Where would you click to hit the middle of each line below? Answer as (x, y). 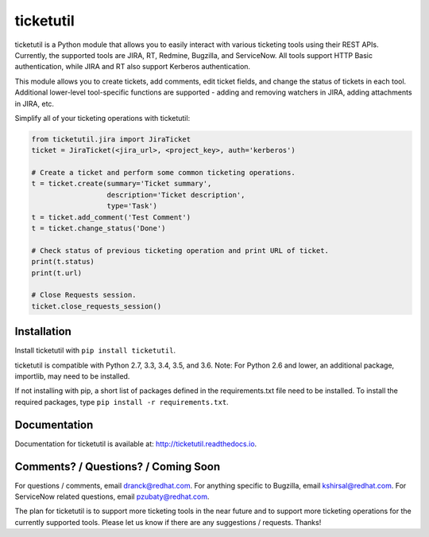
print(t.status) (63, 262)
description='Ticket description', (176, 195)
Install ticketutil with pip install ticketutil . (95, 351)
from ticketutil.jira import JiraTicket (111, 139)
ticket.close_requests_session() (97, 306)
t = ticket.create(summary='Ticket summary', (122, 184)
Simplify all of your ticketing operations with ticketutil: (102, 118)
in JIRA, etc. (35, 103)
